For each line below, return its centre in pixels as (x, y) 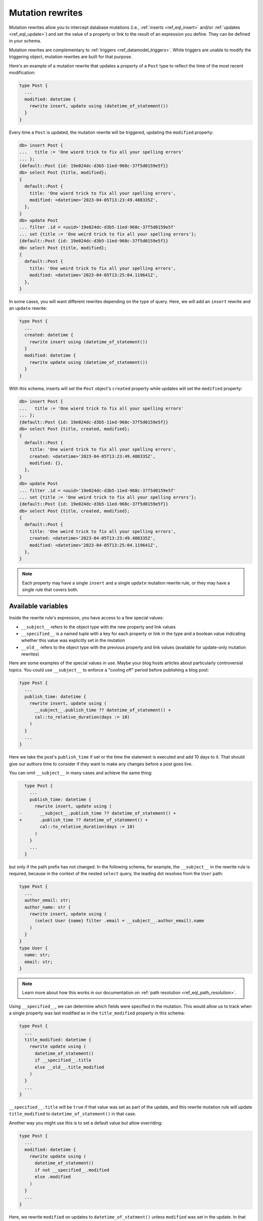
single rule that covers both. (50, 590)
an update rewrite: (28, 308)
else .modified (53, 1177)
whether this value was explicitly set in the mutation (73, 640)
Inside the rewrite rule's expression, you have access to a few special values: (86, 618)
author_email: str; (48, 900)
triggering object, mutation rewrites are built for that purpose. (71, 57)
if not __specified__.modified (72, 1170)
